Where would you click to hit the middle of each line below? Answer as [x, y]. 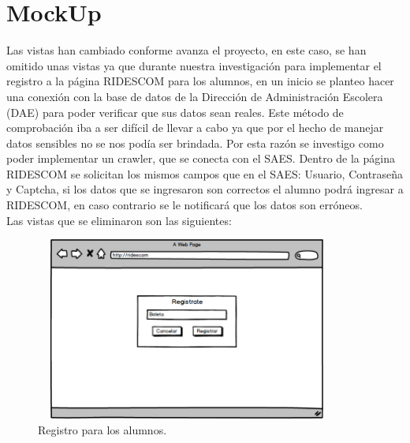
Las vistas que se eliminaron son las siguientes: [119, 220]
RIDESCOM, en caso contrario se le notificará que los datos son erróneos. [184, 205]
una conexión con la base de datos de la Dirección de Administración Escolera [195, 96]
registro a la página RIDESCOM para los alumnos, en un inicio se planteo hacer [200, 81]
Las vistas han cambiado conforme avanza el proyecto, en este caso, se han [186, 50]
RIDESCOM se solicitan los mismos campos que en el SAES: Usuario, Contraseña [205, 173]
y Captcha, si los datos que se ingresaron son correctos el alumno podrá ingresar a [205, 189]
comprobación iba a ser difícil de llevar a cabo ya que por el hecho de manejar [195, 128]
